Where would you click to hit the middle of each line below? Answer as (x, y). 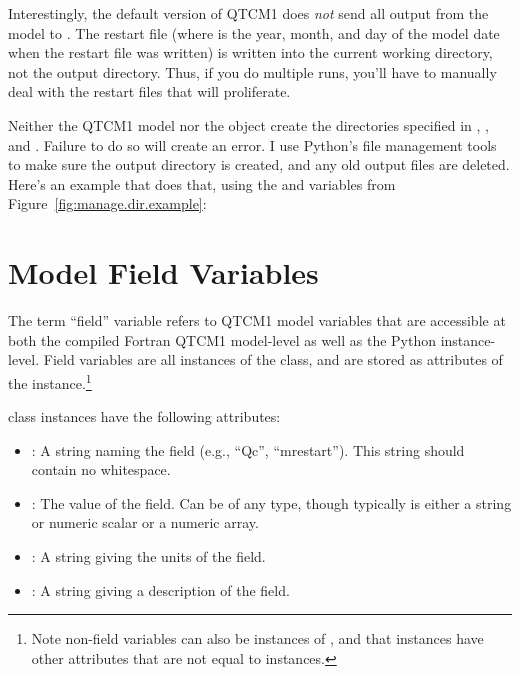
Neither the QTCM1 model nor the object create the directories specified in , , (248, 124)
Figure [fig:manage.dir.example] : (107, 203)
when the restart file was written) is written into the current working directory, (250, 52)
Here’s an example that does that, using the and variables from (202, 183)
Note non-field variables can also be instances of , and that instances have (257, 638)
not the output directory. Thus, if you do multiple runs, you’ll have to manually (252, 71)
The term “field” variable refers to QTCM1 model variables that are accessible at (257, 320)
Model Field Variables (163, 272)
